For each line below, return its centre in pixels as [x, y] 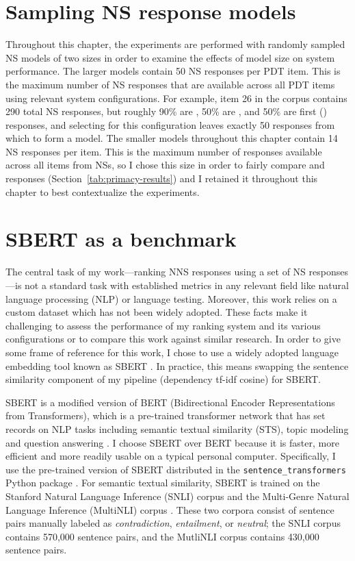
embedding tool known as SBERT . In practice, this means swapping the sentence [177, 365]
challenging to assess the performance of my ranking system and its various [163, 325]
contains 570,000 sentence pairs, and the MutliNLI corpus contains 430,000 [162, 536]
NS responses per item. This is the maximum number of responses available [164, 151]
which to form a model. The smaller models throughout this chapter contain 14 [172, 138]
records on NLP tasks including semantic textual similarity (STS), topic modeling [177, 428]
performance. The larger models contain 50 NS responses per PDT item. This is [173, 71]
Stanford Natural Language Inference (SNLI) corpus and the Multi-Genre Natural [177, 496]
